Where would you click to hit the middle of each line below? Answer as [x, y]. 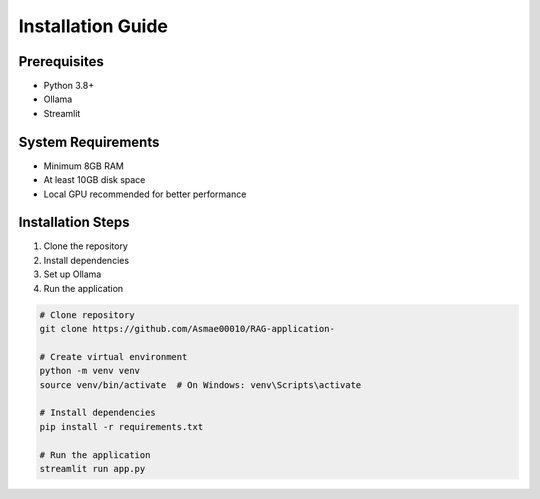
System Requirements [89, 141]
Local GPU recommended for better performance [145, 194]
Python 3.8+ [69, 86]
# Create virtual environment [113, 356]
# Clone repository [87, 314]
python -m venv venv [89, 371]
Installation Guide [93, 26]
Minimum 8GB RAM [83, 166]
